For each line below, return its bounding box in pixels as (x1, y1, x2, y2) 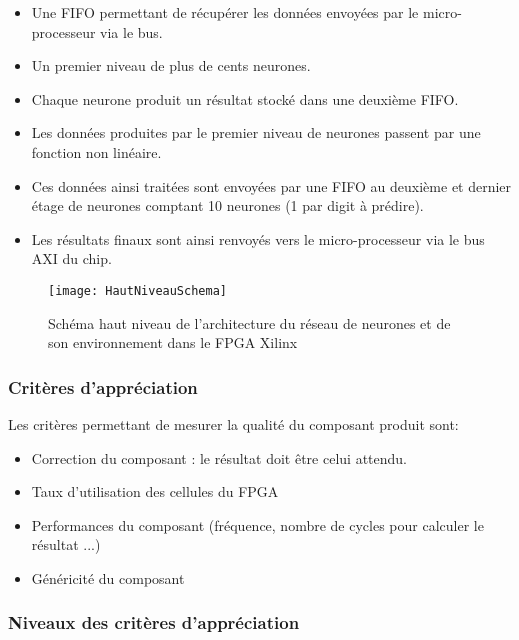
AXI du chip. (31, 248, 112, 269)
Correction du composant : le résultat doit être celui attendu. (31, 447, 407, 468)
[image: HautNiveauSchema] (48, 283, 227, 298)
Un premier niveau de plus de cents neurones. (31, 55, 311, 76)
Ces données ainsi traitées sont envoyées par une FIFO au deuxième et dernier (31, 175, 512, 196)
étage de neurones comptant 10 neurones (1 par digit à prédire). (31, 195, 424, 216)
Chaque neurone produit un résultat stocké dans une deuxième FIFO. (31, 88, 459, 109)
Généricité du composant (31, 567, 185, 588)
